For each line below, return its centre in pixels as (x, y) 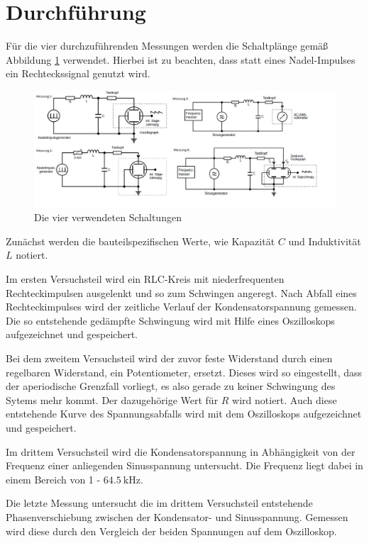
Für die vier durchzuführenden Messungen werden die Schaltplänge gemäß (167, 46)
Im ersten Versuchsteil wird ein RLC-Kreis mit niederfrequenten (145, 279)
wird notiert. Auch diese (285, 399)
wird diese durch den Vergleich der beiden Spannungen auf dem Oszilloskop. (171, 531)
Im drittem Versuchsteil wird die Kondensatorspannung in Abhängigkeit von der (181, 451)
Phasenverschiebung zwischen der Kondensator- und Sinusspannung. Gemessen (177, 516)
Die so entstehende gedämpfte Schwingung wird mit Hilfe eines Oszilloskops (170, 320)
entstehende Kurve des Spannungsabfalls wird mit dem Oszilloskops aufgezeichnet (184, 414)
